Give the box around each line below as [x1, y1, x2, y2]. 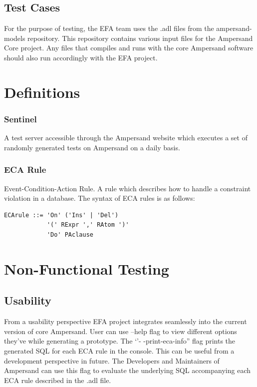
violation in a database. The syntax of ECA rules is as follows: [4, 193, 195, 203]
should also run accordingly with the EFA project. [4, 52, 158, 62]
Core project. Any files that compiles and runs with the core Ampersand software [4, 42, 254, 53]
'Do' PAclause [46, 231, 93, 238]
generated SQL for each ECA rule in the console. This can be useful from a [4, 345, 235, 356]
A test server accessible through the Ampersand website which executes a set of [4, 132, 248, 143]
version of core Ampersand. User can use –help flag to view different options [4, 326, 237, 336]
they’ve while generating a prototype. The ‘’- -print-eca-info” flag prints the [4, 336, 236, 346]
